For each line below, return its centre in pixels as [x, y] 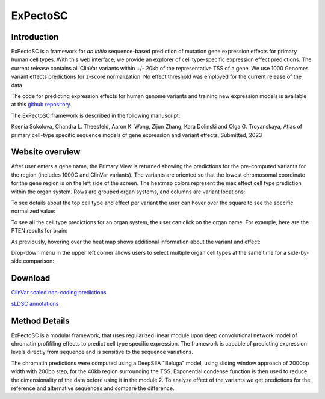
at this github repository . [42, 105]
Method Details [40, 321]
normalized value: [33, 211]
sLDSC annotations [35, 303]
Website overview [46, 152]
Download [31, 279]
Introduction [35, 37]
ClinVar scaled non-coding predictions [59, 293]
